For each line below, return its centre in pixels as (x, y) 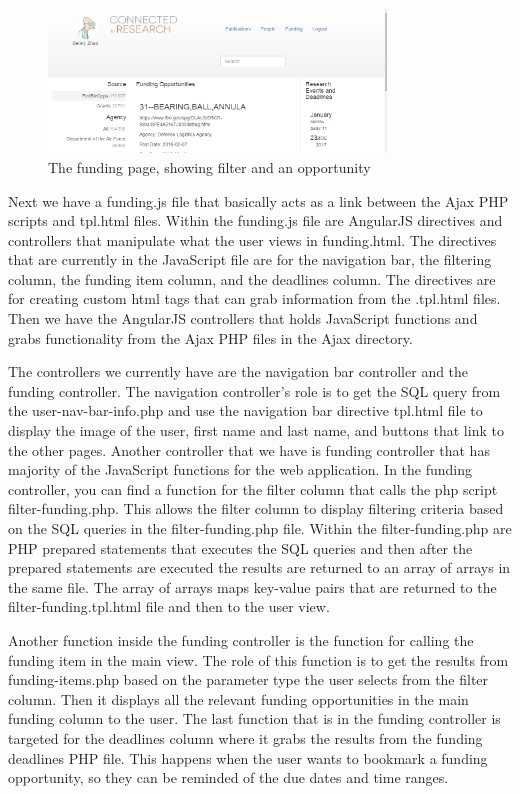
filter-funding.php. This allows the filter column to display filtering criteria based (256, 508)
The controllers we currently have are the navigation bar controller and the (238, 371)
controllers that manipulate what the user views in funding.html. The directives (252, 239)
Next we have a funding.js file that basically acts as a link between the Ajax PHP (258, 200)
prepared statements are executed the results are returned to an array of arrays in (259, 567)
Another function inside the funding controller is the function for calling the (241, 639)
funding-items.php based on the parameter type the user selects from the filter (248, 679)
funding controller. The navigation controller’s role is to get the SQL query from (254, 390)
